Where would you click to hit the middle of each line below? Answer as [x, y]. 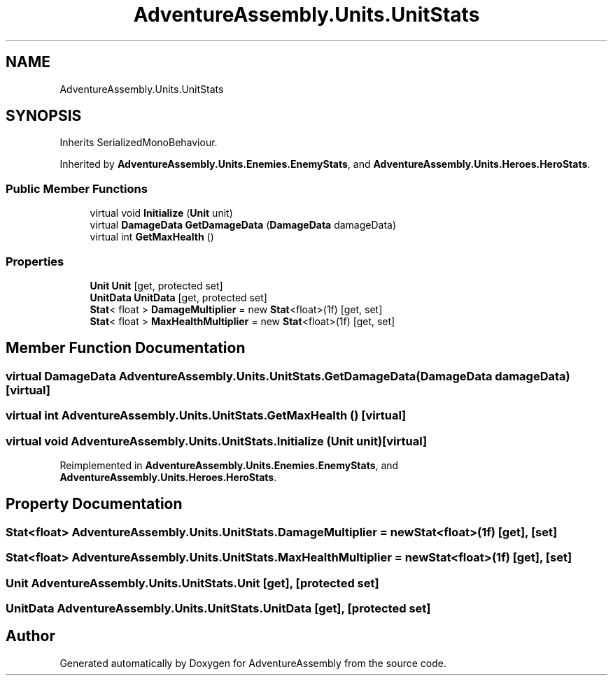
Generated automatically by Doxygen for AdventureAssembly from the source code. [253, 663]
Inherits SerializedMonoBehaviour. [139, 143]
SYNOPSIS [44, 116]
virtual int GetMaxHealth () [152, 237]
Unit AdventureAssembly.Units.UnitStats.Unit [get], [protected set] [192, 583]
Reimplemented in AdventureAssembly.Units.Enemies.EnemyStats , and [229, 465]
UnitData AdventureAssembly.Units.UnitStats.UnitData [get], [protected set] [218, 608]
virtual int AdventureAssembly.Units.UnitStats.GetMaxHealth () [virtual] [206, 416]
